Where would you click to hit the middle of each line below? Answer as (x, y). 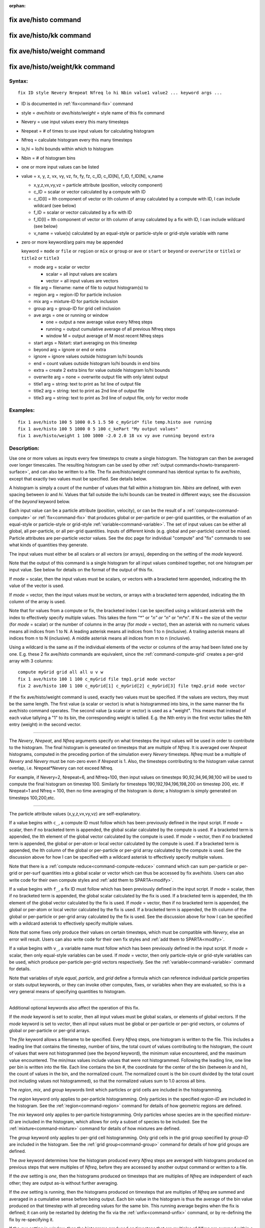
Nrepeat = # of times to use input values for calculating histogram (88, 131)
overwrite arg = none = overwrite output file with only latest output (101, 377)
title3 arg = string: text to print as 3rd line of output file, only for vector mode (111, 397)
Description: (24, 448)
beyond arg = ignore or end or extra (70, 349)
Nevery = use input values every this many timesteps (75, 122)
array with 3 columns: (31, 661)
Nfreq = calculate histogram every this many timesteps (77, 140)
